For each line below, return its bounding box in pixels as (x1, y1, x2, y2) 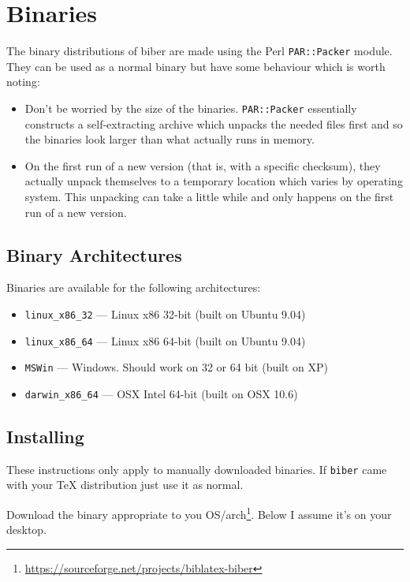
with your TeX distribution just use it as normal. (6, 476, 244, 493)
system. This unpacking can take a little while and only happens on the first (24, 188, 394, 204)
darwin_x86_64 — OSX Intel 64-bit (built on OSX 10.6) (24, 385, 298, 401)
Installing (6, 424, 84, 448)
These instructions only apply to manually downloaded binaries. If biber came (6, 461, 387, 477)
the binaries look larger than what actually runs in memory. (24, 131, 315, 147)
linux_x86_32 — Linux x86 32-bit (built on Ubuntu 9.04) (24, 305, 306, 322)
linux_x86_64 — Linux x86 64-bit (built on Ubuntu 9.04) (24, 332, 306, 349)
